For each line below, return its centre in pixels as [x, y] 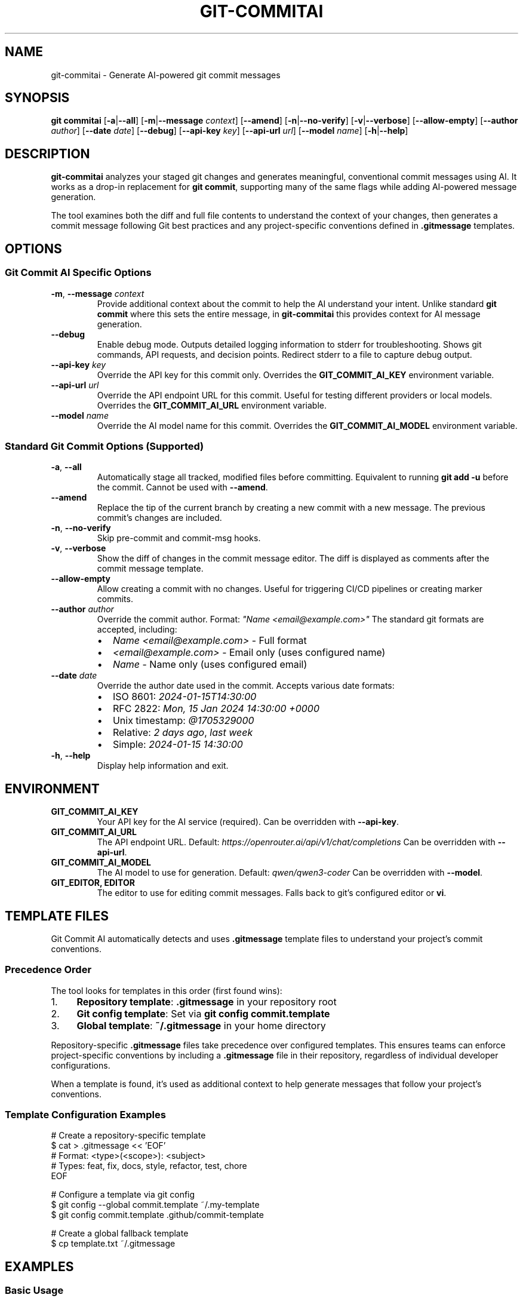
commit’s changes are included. [159, 518]
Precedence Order [48, 970]
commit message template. [150, 569]
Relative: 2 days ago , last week [183, 733]
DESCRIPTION [47, 154]
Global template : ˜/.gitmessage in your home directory [201, 1025]
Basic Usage [34, 1291]
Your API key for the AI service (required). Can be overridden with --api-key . [248, 822]
